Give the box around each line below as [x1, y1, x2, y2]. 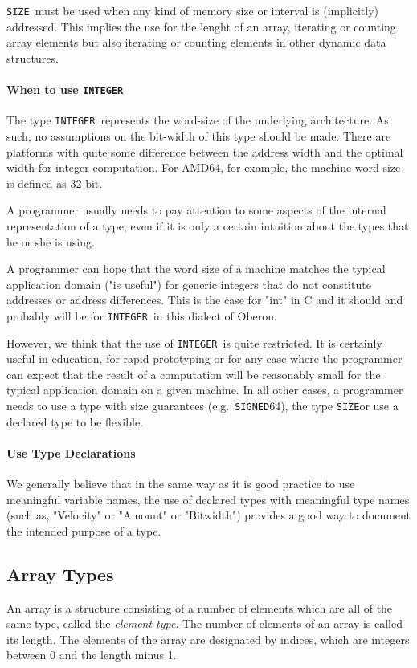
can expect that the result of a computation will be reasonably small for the [6, 365, 381, 382]
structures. [6, 49, 59, 66]
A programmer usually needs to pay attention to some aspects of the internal [6, 202, 386, 218]
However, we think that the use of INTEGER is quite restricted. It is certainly [6, 334, 382, 351]
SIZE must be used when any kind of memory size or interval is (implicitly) [6, 2, 379, 18]
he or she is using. [6, 233, 95, 250]
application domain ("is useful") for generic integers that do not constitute [6, 275, 371, 292]
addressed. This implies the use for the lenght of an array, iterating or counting [6, 18, 396, 35]
